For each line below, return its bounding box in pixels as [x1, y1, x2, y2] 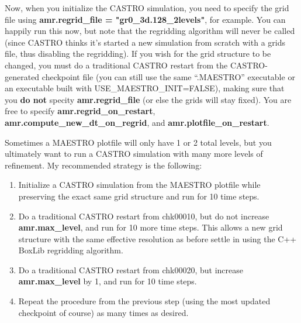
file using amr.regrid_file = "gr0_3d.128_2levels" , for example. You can [5, 13, 286, 25]
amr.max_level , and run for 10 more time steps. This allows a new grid [18, 221, 283, 233]
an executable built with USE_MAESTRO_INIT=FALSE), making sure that [5, 82, 285, 94]
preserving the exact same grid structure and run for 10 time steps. [18, 190, 260, 202]
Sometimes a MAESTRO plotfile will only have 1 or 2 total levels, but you [5, 136, 272, 148]
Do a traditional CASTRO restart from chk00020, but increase [18, 263, 243, 276]
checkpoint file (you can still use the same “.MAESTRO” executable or [41, 70, 295, 83]
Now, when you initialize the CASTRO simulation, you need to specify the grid [5, 2, 289, 13]
